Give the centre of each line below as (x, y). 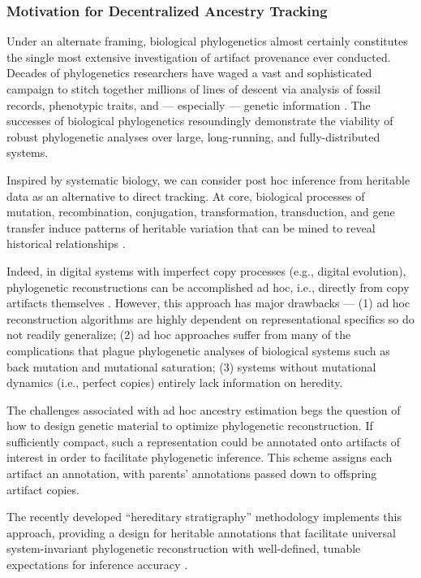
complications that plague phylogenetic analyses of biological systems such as (198, 350)
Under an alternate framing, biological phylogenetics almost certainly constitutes (207, 41)
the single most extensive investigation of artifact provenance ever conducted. (199, 56)
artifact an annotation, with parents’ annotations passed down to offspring (192, 474)
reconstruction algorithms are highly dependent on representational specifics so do (210, 318)
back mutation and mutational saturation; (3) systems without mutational (191, 366)
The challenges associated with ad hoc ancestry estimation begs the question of (204, 409)
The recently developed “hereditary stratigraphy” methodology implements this (204, 517)
